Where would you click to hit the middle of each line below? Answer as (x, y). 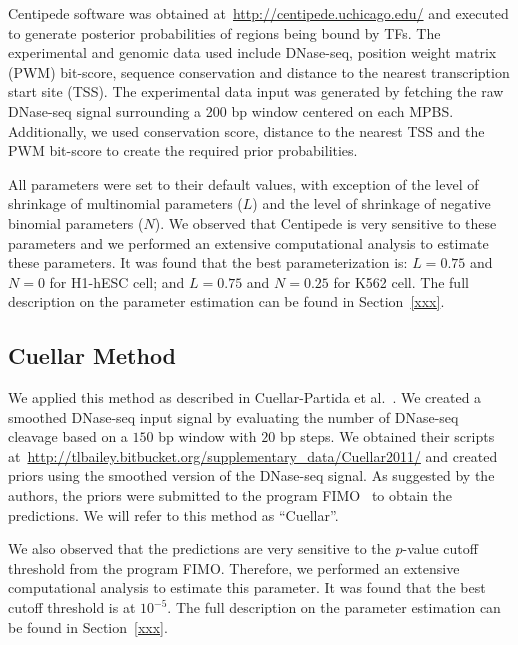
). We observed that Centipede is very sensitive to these (325, 222)
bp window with (207, 436)
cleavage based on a (68, 436)
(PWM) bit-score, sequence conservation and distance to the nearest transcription (259, 71)
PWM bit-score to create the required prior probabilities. (183, 150)
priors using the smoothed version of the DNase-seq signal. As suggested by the (251, 475)
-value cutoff (440, 548)
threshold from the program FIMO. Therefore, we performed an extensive (234, 567)
